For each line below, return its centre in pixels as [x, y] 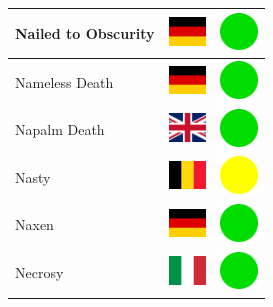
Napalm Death [60, 129]
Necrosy [39, 272]
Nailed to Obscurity [85, 32]
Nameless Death [64, 81]
